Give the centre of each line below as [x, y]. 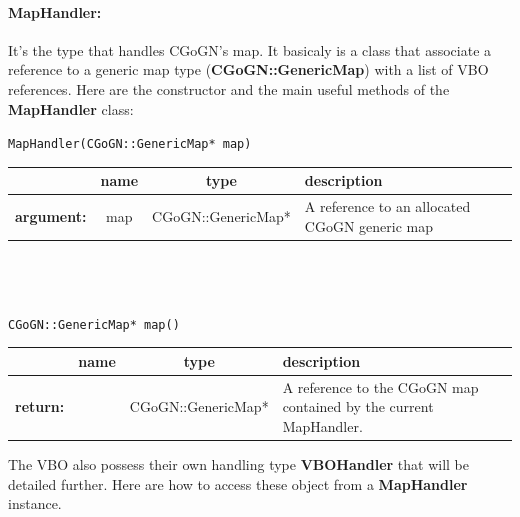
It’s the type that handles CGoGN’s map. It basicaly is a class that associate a [250, 49]
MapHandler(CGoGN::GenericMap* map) [130, 144]
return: [40, 406]
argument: [51, 215]
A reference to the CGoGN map [380, 386]
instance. [35, 503]
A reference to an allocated [387, 206]
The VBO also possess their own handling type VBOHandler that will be [239, 463]
